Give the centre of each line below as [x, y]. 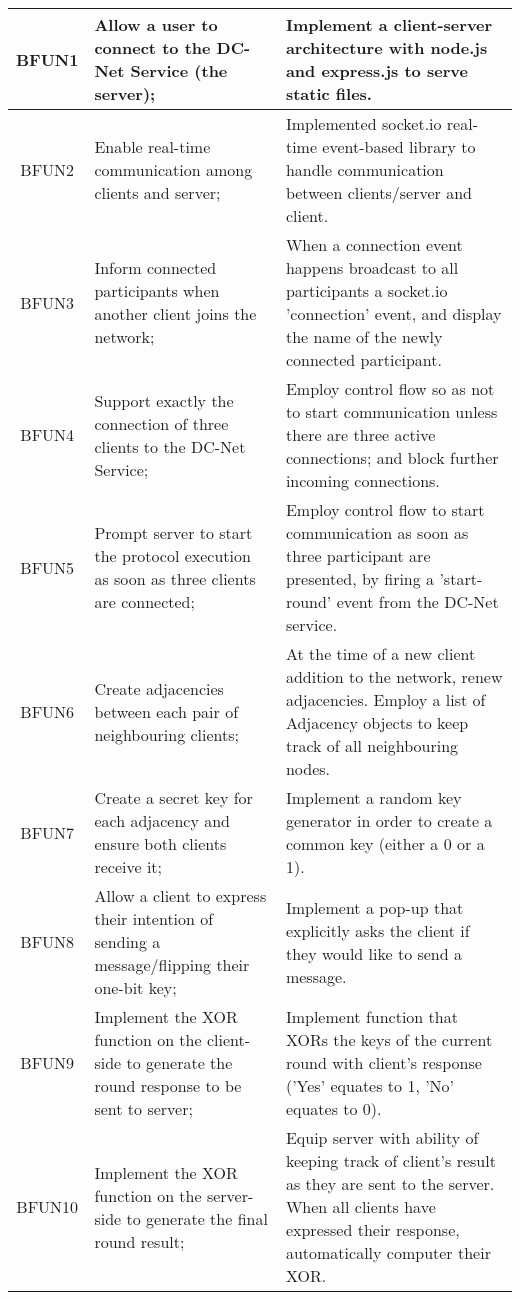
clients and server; [157, 192]
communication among [173, 169]
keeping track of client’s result [390, 1160]
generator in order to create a [389, 820]
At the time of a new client [380, 653]
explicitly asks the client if [377, 930]
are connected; [144, 601]
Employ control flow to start [385, 509]
